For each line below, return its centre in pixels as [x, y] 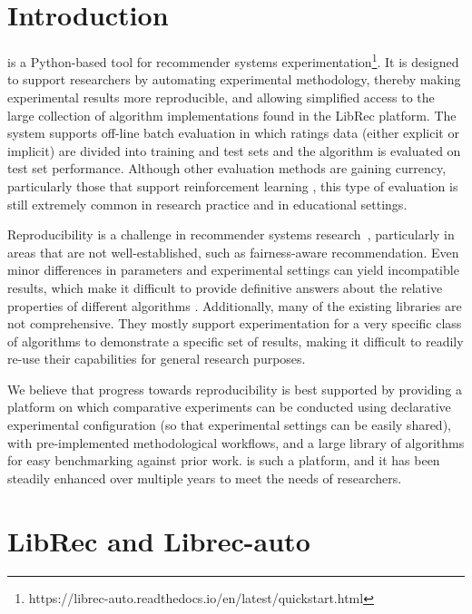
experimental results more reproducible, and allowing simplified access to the [221, 97]
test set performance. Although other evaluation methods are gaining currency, [227, 168]
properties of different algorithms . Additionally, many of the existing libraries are [235, 305]
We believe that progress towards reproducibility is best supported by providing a [235, 389]
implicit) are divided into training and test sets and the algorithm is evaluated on [234, 150]
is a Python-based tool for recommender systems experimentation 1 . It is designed [233, 60]
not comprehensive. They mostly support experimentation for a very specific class [235, 323]
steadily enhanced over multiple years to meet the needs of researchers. [205, 478]
